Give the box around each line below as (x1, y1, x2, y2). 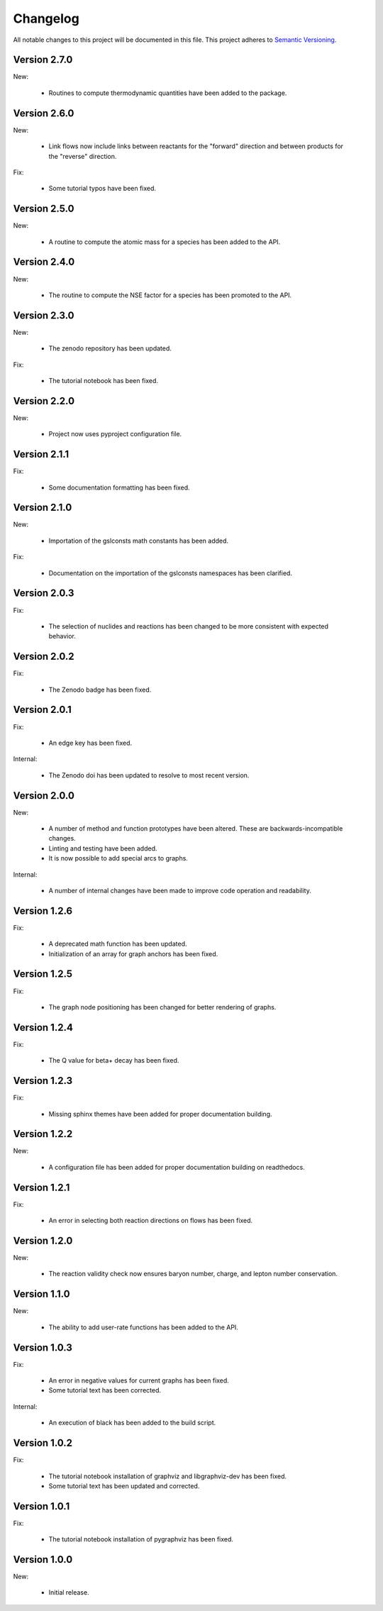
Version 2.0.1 (13, 704, 72, 716)
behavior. (48, 632, 76, 641)
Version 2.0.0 (13, 790, 74, 802)
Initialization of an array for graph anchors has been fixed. (48, 949, 218, 958)
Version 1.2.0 (13, 1234, 73, 1246)
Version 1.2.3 (13, 1075, 73, 1087)
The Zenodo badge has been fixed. (48, 685, 152, 694)
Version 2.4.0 (13, 256, 75, 268)
